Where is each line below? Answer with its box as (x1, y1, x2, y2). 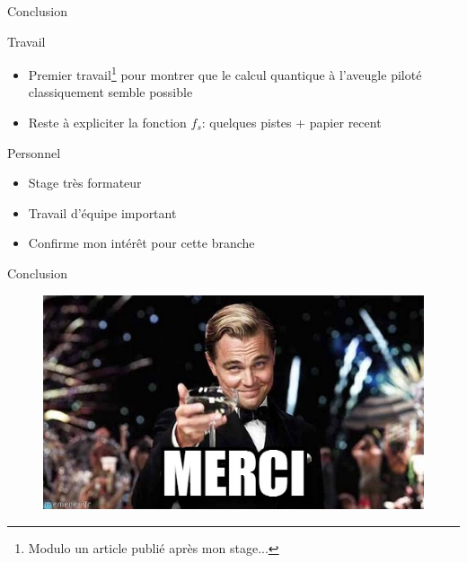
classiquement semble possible (28, 83, 193, 101)
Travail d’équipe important (28, 203, 177, 222)
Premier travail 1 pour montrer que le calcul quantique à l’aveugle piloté (28, 63, 422, 84)
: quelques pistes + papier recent (201, 113, 382, 132)
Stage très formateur (28, 173, 142, 192)
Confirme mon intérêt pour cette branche (28, 233, 255, 252)
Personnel (7, 143, 61, 162)
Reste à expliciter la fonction (28, 113, 187, 132)
